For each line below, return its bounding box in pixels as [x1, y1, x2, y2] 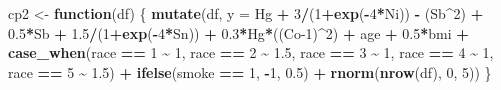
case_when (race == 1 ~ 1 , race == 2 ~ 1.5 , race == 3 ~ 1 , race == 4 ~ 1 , [8, 42, 494, 63]
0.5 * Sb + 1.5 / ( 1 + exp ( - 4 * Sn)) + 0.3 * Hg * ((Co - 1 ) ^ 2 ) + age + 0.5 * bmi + [8, 22, 469, 43]
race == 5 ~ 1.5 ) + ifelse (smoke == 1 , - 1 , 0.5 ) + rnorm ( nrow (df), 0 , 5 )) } [8, 61, 492, 82]
